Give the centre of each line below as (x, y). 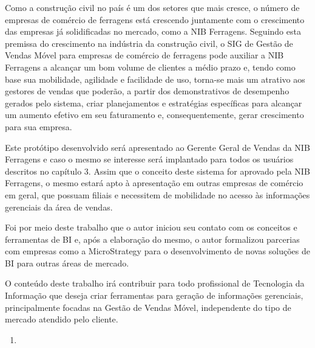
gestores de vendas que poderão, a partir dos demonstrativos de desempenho (147, 91)
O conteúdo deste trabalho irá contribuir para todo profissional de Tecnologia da (155, 283)
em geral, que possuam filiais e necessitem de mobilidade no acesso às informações (157, 194)
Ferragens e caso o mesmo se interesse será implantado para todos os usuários (149, 159)
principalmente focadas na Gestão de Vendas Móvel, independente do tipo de (148, 307)
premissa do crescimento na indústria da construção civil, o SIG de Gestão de (149, 43)
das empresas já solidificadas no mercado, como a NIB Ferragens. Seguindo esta (153, 31)
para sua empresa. (39, 126)
